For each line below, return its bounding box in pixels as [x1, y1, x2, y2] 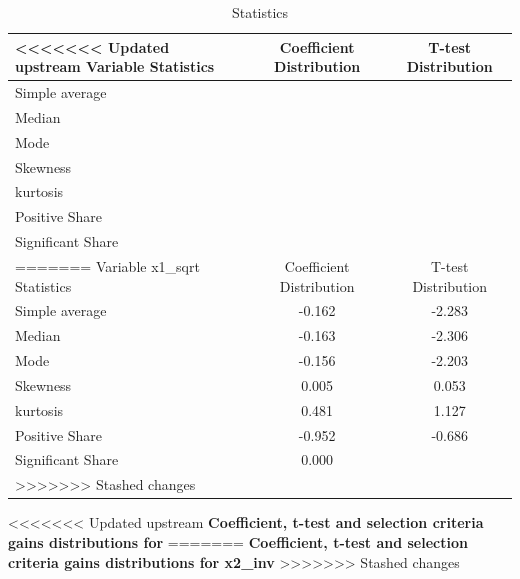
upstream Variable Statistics [15, 56, 215, 77]
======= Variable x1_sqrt [15, 255, 200, 276]
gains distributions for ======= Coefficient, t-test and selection [8, 531, 468, 552]
